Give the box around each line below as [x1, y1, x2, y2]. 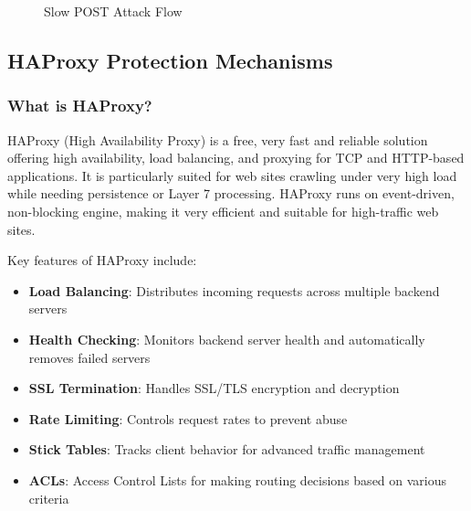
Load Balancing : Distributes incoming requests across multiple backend [28, 281, 440, 300]
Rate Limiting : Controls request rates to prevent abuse [28, 409, 348, 428]
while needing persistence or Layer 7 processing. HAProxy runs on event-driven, [7, 184, 455, 203]
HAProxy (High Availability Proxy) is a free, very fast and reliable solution [7, 130, 428, 149]
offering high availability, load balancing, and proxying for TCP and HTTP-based [7, 148, 465, 167]
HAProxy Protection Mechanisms [7, 46, 333, 74]
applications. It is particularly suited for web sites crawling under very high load [7, 165, 457, 185]
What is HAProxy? [7, 94, 152, 117]
